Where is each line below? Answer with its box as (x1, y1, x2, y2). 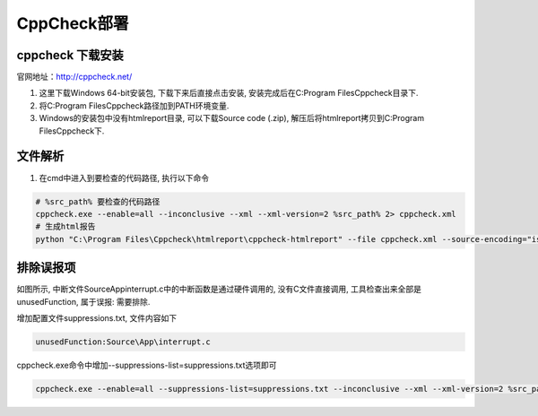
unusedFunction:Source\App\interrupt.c (35, 336, 211, 347)
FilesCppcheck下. (39, 126, 105, 136)
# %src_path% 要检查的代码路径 (35, 196, 161, 206)
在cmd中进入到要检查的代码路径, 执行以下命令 (39, 172, 210, 183)
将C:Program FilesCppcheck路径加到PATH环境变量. (39, 100, 230, 111)
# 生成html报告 (35, 221, 96, 232)
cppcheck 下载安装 (16, 48, 125, 63)
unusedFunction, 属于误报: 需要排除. (16, 296, 151, 307)
